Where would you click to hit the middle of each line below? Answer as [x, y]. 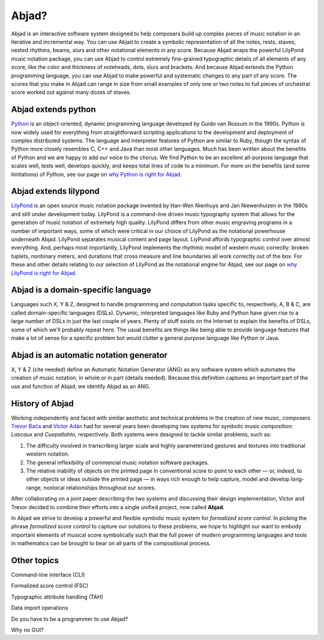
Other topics [35, 560]
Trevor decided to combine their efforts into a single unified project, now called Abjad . [118, 507]
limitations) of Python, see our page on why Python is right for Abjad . [97, 174]
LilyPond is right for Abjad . [44, 273]
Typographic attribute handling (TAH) [57, 597]
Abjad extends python [53, 110]
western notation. [48, 454]
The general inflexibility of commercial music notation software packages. [118, 462]
